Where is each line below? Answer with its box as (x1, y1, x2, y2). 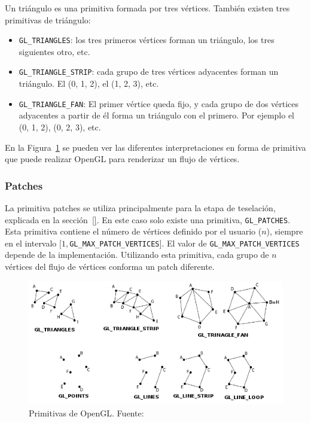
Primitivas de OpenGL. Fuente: (29, 406, 144, 419)
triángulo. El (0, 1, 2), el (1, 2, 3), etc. (19, 77, 159, 90)
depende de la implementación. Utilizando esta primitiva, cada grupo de (5, 248, 269, 261)
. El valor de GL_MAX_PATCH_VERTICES (161, 236, 300, 249)
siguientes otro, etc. (19, 45, 90, 57)
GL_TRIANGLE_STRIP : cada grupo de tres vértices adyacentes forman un (19, 65, 279, 78)
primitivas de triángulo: (5, 13, 91, 26)
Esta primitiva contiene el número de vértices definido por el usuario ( (5, 225, 262, 238)
